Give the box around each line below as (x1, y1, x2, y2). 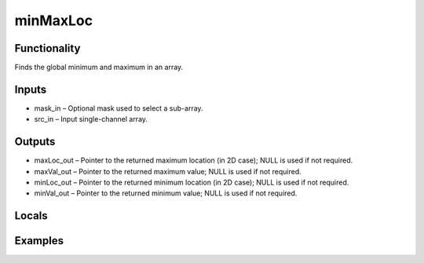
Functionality (14, 42, 81, 55)
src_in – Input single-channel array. (34, 115, 148, 124)
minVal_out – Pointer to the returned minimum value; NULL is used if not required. (34, 188, 298, 198)
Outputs (14, 135, 56, 148)
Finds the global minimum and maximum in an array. (14, 63, 184, 72)
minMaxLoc (14, 12, 93, 29)
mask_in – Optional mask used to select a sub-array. (34, 103, 203, 113)
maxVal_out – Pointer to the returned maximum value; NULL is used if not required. (34, 166, 302, 176)
